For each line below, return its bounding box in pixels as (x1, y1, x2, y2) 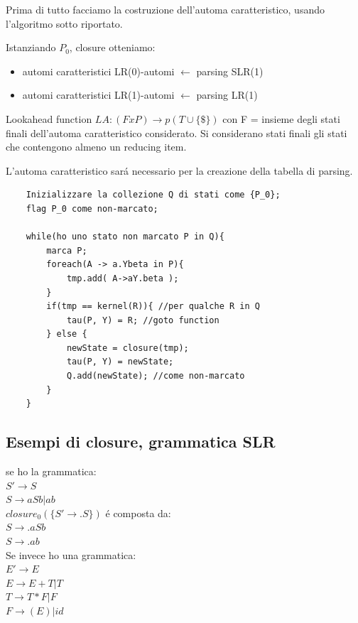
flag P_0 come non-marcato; (26, 203, 158, 214)
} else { (46, 329, 87, 340)
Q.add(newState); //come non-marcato (66, 371, 245, 381)
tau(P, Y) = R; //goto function (66, 315, 219, 325)
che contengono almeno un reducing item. (6, 139, 187, 154)
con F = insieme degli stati (222, 111, 340, 126)
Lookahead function (6, 111, 92, 126)
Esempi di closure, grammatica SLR (6, 430, 276, 453)
